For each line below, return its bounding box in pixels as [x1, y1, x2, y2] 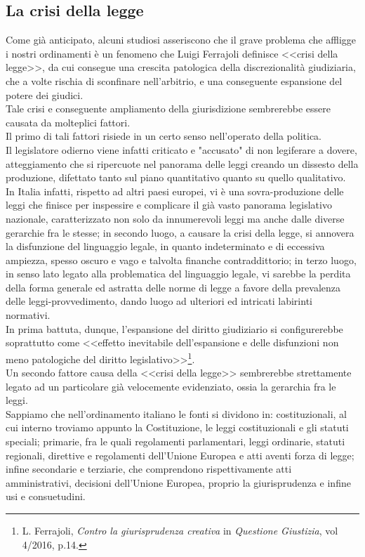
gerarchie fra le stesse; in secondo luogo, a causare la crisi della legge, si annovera [6, 225, 354, 240]
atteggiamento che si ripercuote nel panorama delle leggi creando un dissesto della [6, 156, 359, 171]
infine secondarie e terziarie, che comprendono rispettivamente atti [6, 461, 292, 476]
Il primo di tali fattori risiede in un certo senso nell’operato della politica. [6, 129, 322, 143]
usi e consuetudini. [6, 489, 86, 504]
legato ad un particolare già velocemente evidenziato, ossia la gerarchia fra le [6, 379, 336, 393]
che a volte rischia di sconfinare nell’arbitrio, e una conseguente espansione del [6, 73, 343, 88]
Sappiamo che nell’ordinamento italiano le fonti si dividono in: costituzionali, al [6, 406, 347, 421]
